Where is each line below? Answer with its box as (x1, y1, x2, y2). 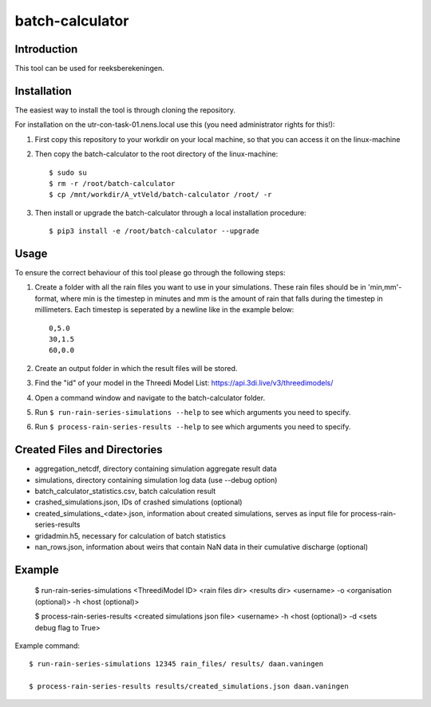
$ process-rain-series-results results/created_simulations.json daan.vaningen (29, 682, 349, 691)
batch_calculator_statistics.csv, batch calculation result (34, 486, 216, 496)
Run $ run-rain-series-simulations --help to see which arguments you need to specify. (34, 407, 351, 417)
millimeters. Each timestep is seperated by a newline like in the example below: (34, 305, 295, 314)
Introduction (14, 42, 78, 56)
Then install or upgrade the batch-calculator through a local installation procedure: (34, 207, 306, 217)
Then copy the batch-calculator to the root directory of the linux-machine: (34, 149, 279, 159)
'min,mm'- (367, 282, 402, 292)
